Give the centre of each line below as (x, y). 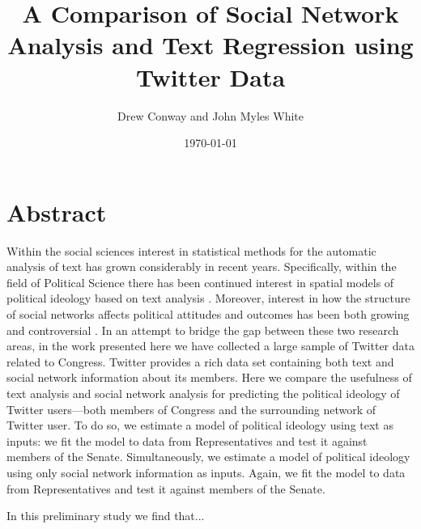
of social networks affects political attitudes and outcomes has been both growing (208, 314)
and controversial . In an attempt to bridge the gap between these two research (203, 330)
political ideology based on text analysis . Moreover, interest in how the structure (208, 298)
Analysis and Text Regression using (210, 45)
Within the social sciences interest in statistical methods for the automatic (191, 250)
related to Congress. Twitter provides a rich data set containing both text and (200, 361)
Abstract (57, 212)
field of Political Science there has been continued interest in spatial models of (200, 282)
